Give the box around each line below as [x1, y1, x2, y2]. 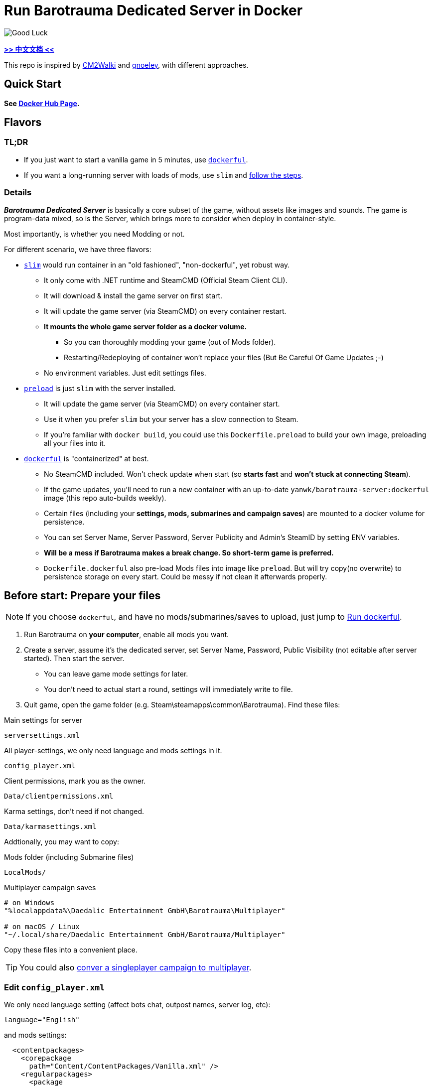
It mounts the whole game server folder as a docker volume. [44, 322, 247, 331]
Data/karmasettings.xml [4, 822, 97, 831]
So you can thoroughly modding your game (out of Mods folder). [64, 337, 276, 346]
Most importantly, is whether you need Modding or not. [4, 229, 185, 238]
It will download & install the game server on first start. [44, 291, 223, 300]
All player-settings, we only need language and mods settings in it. [4, 746, 222, 755]
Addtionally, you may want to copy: [4, 837, 119, 846]
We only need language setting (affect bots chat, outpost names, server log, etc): [4, 1000, 271, 1009]
